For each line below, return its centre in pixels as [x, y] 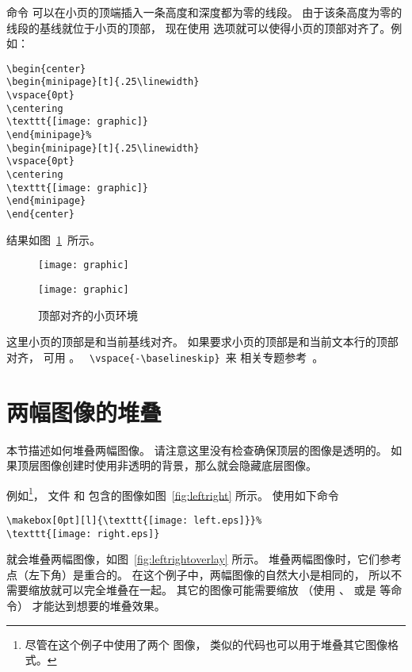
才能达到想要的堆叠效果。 [99, 606]
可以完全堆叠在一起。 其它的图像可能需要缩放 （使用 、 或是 [219, 590]
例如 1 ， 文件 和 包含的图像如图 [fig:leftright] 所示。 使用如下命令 [173, 493]
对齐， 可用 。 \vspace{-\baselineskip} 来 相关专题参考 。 [165, 357]
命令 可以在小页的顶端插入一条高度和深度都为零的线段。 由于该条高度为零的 [204, 12]
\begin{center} [46, 69]
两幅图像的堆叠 [84, 411]
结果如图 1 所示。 [53, 239]
